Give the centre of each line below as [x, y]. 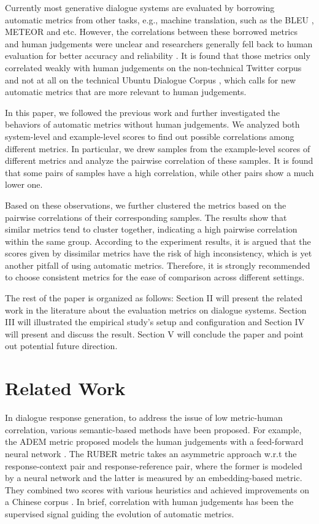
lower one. [24, 184]
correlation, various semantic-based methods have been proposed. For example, [153, 429]
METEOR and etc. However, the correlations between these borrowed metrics [151, 32]
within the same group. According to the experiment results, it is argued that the [158, 241]
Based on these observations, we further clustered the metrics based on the [146, 205]
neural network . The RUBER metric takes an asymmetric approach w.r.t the [151, 453]
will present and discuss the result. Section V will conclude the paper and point [155, 333]
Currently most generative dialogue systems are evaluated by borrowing [140, 7]
